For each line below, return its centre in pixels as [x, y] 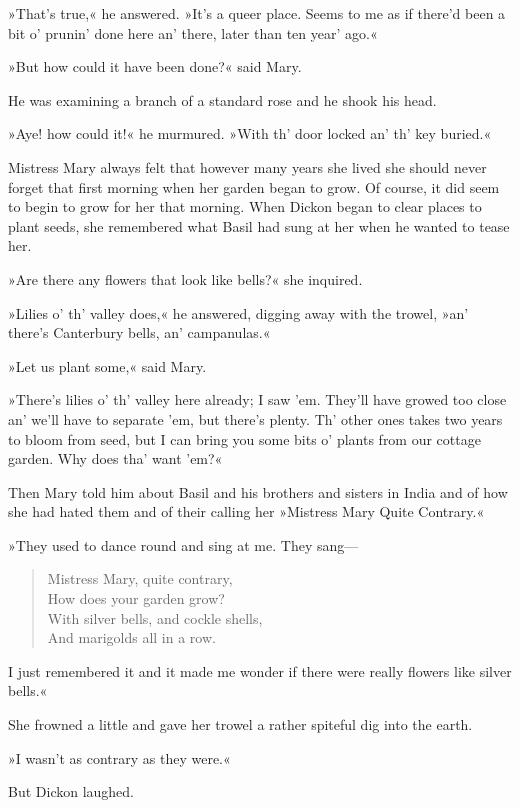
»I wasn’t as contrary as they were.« [119, 757]
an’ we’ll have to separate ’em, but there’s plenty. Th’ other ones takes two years [255, 418]
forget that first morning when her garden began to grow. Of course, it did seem [254, 186]
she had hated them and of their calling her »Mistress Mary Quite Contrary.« [246, 511]
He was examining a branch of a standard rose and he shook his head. [222, 99]
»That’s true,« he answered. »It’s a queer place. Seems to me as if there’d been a [257, 13]
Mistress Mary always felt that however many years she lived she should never [247, 166]
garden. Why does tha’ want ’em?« [115, 458]
